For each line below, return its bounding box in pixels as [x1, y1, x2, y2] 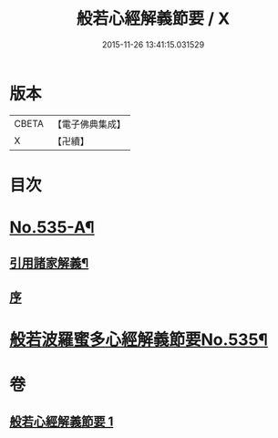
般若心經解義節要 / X [76, 8, 231, 29]
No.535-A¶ [9, 217, 95, 238]
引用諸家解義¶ [9, 255, 89, 271]
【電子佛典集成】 [52, 118, 126, 130]
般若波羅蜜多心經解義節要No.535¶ [9, 329, 269, 350]
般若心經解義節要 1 [9, 413, 114, 429]
